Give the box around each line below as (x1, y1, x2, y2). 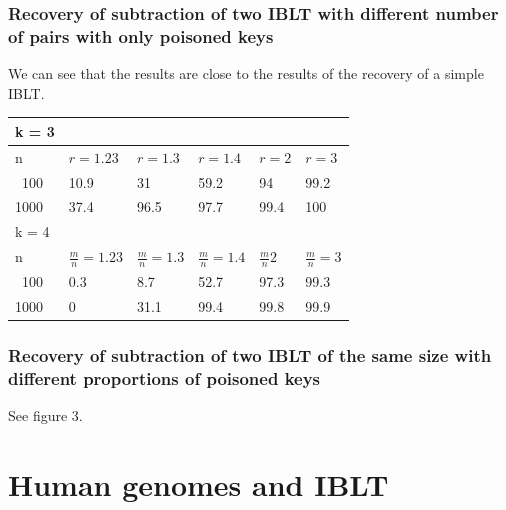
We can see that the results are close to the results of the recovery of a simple (8, 63, 484, 84)
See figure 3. (8, 405, 83, 426)
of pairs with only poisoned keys (8, 23, 274, 48)
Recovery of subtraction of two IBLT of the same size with (8, 342, 492, 367)
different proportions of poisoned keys (8, 365, 321, 390)
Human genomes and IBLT (8, 463, 389, 504)
